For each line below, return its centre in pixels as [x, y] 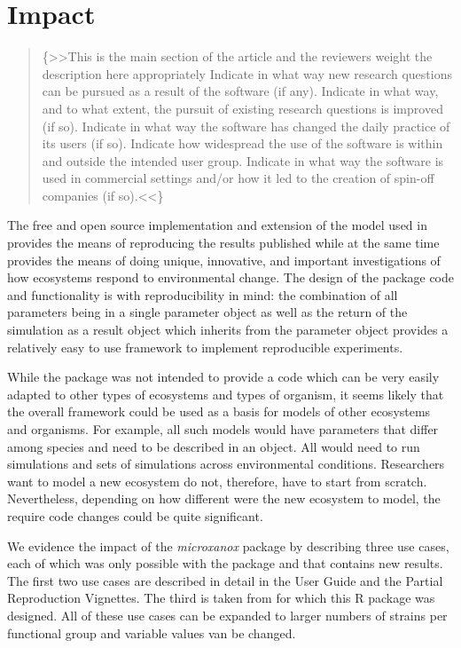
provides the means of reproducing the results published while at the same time [223, 243]
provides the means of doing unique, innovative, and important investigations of [224, 260]
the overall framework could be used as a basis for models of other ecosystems [219, 411]
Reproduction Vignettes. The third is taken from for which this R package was [221, 598]
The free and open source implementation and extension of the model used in [217, 225]
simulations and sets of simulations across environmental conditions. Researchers [226, 464]
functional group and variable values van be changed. [152, 632]
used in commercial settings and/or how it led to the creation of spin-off [238, 178]
